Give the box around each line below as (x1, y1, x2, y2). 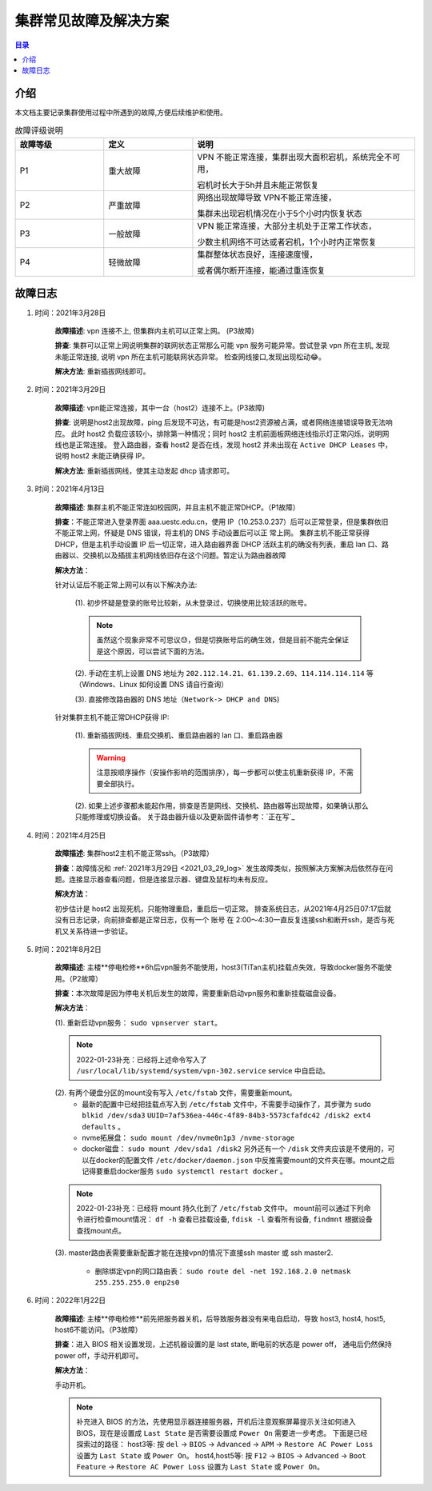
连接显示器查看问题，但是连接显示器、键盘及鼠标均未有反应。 (68, 874, 272, 884)
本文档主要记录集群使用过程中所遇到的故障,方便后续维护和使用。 (14, 108, 228, 118)
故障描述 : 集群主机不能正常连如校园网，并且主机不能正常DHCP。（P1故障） (54, 502, 300, 512)
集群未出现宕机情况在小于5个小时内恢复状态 (197, 208, 362, 219)
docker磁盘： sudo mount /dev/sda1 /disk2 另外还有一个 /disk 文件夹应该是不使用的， (82, 1144, 388, 1153)
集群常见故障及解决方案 (14, 12, 170, 30)
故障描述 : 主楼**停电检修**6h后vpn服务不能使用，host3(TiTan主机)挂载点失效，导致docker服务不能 (54, 962, 386, 972)
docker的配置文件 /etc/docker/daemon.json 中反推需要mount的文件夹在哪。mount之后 (95, 1155, 395, 1165)
